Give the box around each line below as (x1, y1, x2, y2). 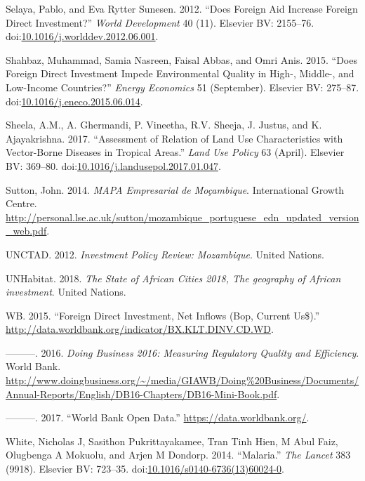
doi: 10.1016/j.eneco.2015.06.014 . (6, 93, 143, 108)
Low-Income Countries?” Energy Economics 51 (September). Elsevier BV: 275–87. (6, 79, 359, 94)
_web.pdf (6, 223, 47, 238)
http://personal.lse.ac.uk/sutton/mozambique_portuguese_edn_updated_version (6, 209, 359, 224)
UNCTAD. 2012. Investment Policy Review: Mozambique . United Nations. (6, 246, 324, 261)
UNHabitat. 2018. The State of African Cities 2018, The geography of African (6, 270, 341, 285)
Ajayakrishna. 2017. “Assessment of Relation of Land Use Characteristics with (6, 131, 343, 145)
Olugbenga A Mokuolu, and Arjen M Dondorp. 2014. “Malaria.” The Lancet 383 (6, 447, 351, 462)
